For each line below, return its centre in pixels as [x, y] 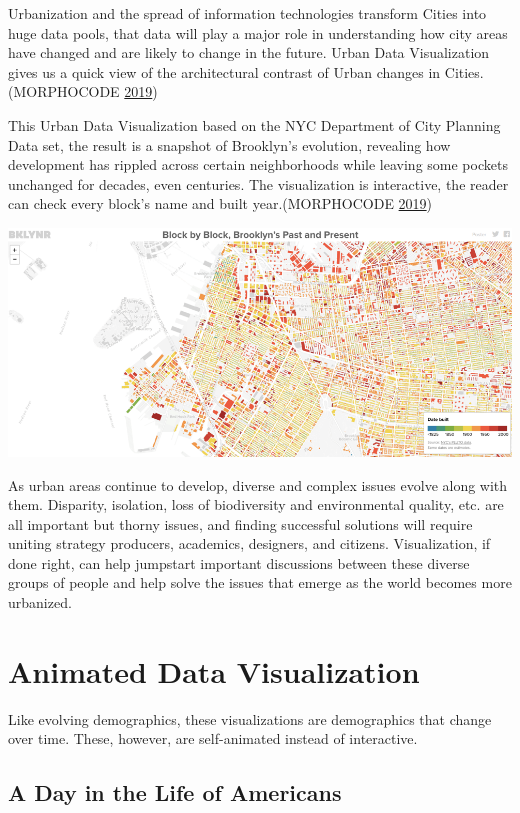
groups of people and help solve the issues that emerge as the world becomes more [260, 582]
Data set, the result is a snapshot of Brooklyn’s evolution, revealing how [229, 144]
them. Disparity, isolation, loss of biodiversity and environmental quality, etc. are [256, 504]
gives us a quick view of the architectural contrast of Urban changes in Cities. [246, 71]
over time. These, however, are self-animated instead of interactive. [213, 738]
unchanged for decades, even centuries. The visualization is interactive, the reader [258, 183]
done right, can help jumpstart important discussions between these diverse [239, 562]
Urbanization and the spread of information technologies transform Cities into [247, 13]
